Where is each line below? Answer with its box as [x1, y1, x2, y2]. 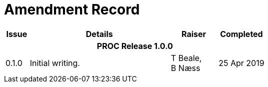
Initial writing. [29, 57, 80, 68]
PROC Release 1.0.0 [96, 40, 173, 51]
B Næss [170, 62, 200, 73]
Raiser [181, 28, 206, 39]
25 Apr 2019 [218, 57, 264, 68]
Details [85, 28, 113, 39]
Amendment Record [4, 1, 140, 18]
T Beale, [170, 52, 202, 63]
